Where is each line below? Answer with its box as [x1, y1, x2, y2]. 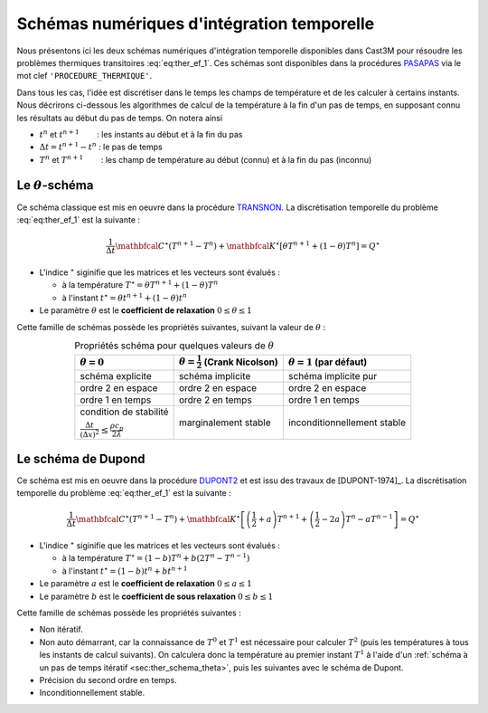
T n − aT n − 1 [345, 512, 393, 524]
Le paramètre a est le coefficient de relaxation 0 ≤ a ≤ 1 [39, 578, 252, 589]
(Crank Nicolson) [203, 356, 279, 368]
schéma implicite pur [287, 370, 378, 383]
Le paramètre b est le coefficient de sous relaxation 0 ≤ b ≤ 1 [39, 591, 274, 602]
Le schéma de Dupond [16, 451, 145, 466]
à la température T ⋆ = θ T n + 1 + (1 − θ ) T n [61, 279, 219, 290]
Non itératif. [39, 624, 83, 635]
